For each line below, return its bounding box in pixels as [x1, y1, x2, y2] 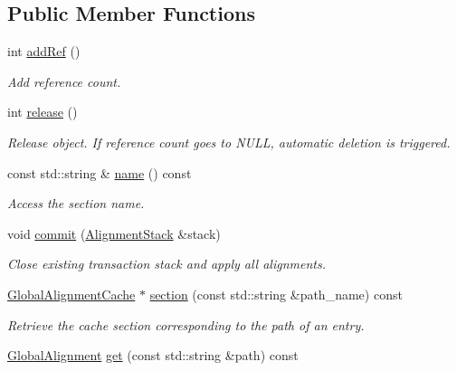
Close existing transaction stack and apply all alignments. [7, 254, 326, 273]
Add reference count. [7, 71, 121, 90]
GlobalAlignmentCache [7, 284, 136, 303]
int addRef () [7, 42, 81, 61]
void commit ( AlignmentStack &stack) [7, 224, 221, 243]
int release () [7, 102, 78, 121]
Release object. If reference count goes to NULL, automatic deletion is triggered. [7, 132, 451, 151]
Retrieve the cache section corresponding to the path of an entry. [7, 315, 365, 334]
